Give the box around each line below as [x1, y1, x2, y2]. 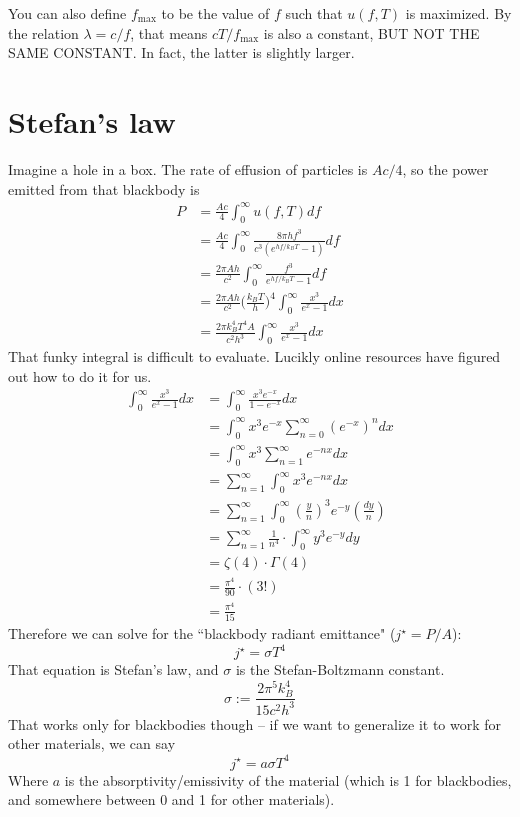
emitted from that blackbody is [8, 178, 200, 199]
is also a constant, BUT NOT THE [263, 22, 480, 43]
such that [285, 3, 343, 23]
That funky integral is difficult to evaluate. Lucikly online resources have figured [8, 346, 501, 367]
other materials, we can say [8, 733, 176, 754]
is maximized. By [405, 3, 512, 23]
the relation [8, 22, 79, 43]
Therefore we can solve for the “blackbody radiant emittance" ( [8, 623, 396, 644]
